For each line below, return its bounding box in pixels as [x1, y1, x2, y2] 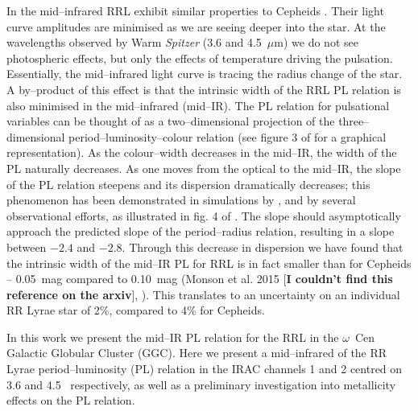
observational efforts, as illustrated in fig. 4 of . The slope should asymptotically [6, 207, 401, 224]
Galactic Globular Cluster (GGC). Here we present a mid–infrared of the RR [6, 344, 387, 361]
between [6, 238, 47, 255]
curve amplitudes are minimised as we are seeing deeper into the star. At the [6, 18, 386, 35]
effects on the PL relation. [6, 392, 135, 409]
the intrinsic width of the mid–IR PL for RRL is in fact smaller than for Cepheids [6, 254, 412, 271]
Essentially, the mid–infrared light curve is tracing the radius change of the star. [6, 65, 403, 82]
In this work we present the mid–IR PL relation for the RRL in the [6, 328, 339, 345]
